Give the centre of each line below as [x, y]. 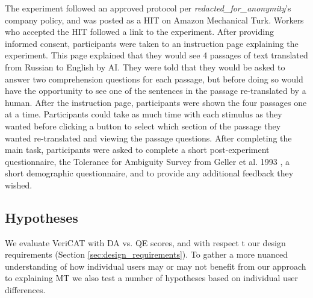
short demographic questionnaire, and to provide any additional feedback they [149, 173]
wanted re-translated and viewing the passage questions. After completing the [148, 138]
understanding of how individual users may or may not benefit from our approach [156, 266]
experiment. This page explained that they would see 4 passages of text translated [156, 55]
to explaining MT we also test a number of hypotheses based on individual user [152, 278]
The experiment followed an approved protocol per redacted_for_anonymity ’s [148, 8]
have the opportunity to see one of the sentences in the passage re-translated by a [156, 91]
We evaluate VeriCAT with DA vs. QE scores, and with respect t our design [145, 242]
